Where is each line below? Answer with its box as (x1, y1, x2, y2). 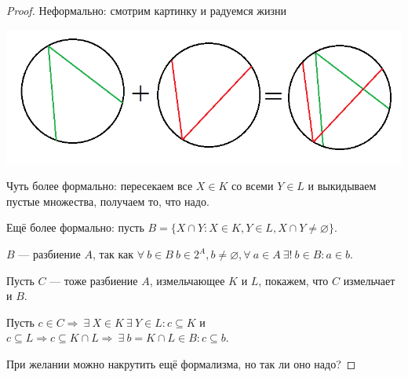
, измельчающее (149, 272, 225, 288)
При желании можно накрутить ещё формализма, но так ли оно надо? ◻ (6, 356, 356, 372)
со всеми (231, 178, 274, 194)
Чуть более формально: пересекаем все (6, 178, 193, 194)
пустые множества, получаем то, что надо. (6, 192, 209, 209)
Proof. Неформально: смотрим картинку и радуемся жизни (6, 2, 286, 18)
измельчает (343, 272, 395, 288)
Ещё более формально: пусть (6, 219, 144, 236)
